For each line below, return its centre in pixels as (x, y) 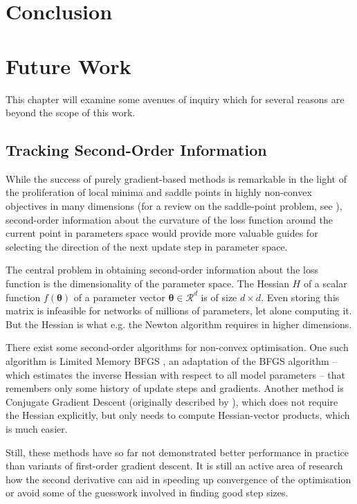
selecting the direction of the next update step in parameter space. (147, 246)
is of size (219, 297)
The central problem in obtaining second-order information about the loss (162, 270)
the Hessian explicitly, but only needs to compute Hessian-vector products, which (178, 415)
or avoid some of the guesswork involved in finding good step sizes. (147, 493)
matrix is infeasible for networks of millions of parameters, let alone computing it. (179, 310)
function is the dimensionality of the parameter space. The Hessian (147, 283)
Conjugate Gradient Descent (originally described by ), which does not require (172, 401)
